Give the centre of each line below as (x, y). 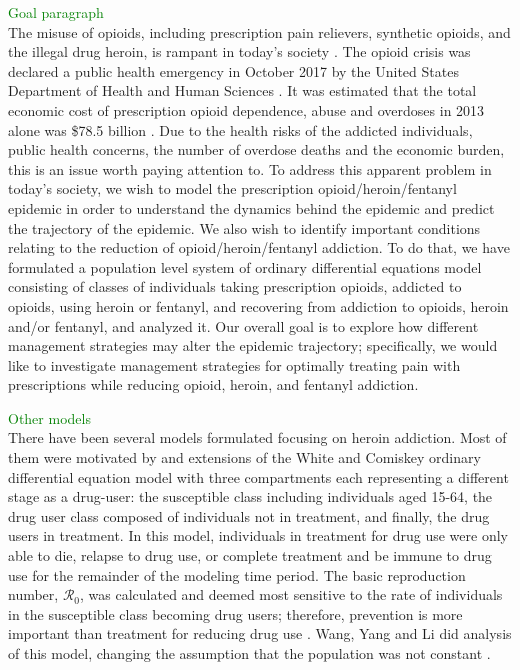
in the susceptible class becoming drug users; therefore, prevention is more (235, 613)
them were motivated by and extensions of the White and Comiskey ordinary (244, 457)
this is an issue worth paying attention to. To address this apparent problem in (250, 168)
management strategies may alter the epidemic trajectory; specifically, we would (253, 345)
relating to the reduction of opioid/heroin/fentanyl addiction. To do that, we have (259, 247)
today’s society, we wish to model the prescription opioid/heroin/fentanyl (232, 188)
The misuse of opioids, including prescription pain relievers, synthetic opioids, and (259, 31)
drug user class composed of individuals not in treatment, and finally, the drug (249, 515)
